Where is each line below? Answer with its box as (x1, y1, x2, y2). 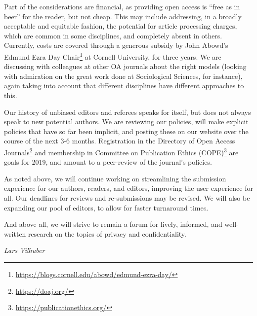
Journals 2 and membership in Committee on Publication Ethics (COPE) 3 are (4, 145, 239, 157)
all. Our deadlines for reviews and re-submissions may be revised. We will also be (4, 193, 250, 203)
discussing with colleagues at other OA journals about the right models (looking (4, 61, 247, 71)
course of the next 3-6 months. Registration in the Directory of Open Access (4, 136, 235, 146)
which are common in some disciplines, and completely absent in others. (4, 30, 222, 40)
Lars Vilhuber (4, 245, 45, 255)
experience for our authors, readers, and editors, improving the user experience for (4, 183, 253, 193)
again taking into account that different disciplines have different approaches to (4, 80, 244, 91)
